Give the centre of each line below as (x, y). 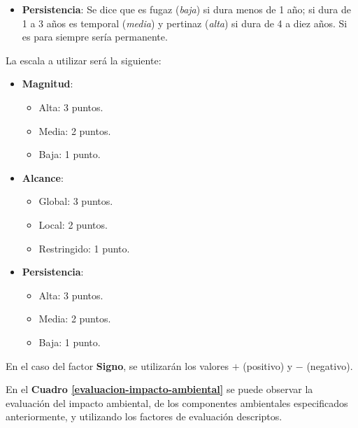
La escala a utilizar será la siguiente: (84, 60)
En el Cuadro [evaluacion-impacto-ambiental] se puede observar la (159, 389)
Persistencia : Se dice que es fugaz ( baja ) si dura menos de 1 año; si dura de (186, 9)
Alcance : (43, 177)
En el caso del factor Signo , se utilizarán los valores (117, 365)
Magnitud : (48, 84)
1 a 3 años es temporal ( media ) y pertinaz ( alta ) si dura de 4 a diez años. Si (185, 23)
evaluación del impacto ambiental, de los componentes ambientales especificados (177, 402)
